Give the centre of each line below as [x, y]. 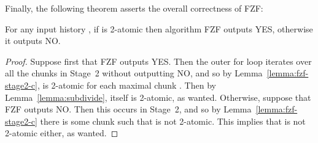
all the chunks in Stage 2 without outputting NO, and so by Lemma [134, 73]
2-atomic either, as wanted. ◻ [62, 133]
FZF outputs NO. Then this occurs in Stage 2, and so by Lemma [128, 109]
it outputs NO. [33, 41]
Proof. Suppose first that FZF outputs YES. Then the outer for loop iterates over [158, 61]
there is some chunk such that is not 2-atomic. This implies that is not [173, 121]
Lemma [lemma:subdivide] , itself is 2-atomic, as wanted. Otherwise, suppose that [158, 97]
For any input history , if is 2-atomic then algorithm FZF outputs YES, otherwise [159, 28]
